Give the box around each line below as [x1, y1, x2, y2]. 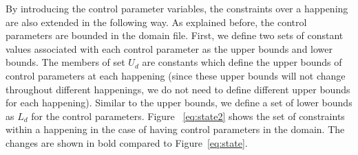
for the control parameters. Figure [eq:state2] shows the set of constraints [31, 108, 345, 123]
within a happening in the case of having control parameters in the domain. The [6, 122, 345, 136]
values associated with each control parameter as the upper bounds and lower [6, 41, 333, 56]
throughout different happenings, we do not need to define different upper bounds [6, 82, 350, 96]
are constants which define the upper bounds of [142, 55, 342, 69]
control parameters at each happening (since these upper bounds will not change [6, 68, 346, 82]
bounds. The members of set [6, 55, 125, 69]
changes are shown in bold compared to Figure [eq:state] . [6, 135, 248, 150]
